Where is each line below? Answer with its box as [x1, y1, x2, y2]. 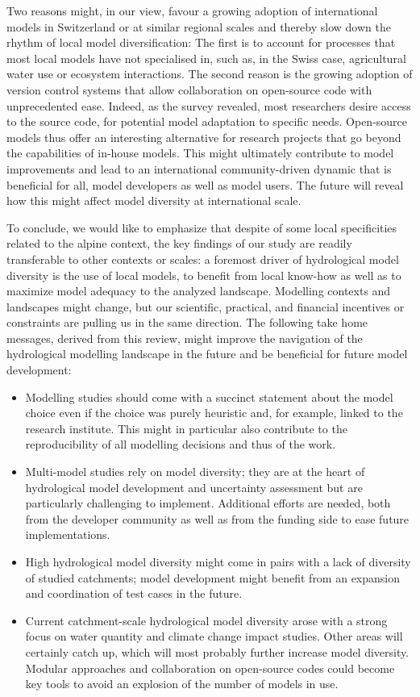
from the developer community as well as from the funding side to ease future [25, 510, 410, 527]
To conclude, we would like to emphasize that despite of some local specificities [6, 219, 397, 236]
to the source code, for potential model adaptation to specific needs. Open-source [6, 113, 408, 130]
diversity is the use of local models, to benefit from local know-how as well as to [6, 266, 401, 283]
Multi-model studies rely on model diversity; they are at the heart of [25, 463, 365, 480]
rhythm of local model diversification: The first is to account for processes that [6, 34, 396, 51]
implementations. [25, 526, 110, 543]
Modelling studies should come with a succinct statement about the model [25, 388, 393, 405]
